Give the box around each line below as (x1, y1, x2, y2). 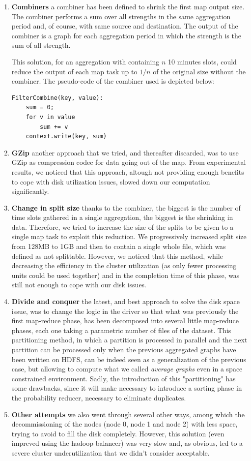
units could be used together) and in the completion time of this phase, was (11, 270, 240, 280)
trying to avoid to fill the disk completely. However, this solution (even (11, 428, 224, 438)
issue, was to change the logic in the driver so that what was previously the (11, 306, 239, 316)
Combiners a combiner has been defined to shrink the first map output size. (11, 1, 245, 11)
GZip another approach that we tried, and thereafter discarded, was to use (11, 147, 239, 157)
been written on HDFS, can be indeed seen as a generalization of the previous (11, 354, 246, 364)
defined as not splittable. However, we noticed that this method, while (11, 250, 223, 261)
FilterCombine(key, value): (11, 94, 103, 101)
